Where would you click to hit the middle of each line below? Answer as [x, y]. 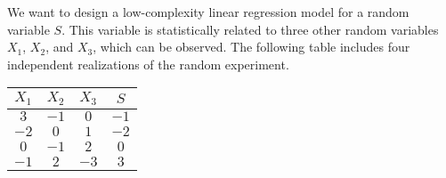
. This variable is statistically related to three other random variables [250, 29]
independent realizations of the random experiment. [148, 64]
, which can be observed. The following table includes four [251, 47]
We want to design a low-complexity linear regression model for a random [208, 12]
